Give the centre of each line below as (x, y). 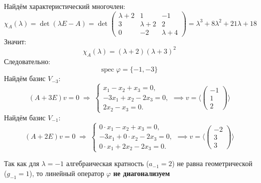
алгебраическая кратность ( (107, 163)
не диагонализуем (141, 173)
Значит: (15, 41)
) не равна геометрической (212, 163)
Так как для (22, 163)
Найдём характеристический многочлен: (65, 6)
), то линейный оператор (67, 173)
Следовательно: (27, 61)
